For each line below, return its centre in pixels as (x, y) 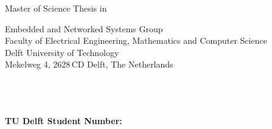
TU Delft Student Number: (64, 120)
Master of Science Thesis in (56, 8)
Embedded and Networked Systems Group (84, 28)
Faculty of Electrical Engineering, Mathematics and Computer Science (136, 40)
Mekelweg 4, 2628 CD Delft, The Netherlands (89, 64)
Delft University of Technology (62, 52)
